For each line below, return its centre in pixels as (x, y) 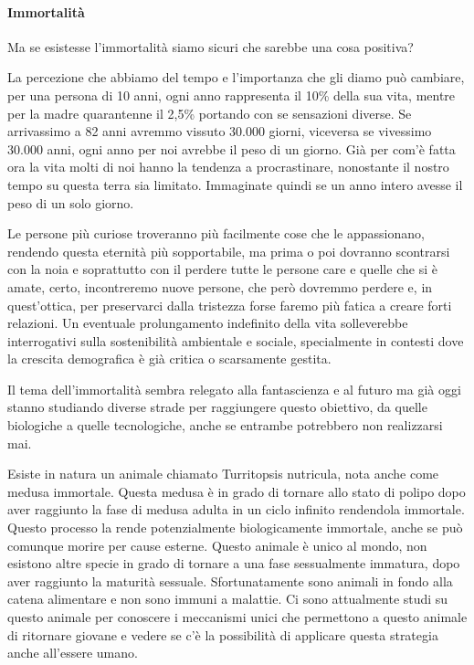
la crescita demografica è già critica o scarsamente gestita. (169, 359)
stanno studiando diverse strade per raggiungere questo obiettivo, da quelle (217, 407)
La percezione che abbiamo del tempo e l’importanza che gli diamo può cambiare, (236, 77)
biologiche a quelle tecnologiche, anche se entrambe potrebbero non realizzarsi (225, 425)
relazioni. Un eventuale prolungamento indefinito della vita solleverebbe (208, 323)
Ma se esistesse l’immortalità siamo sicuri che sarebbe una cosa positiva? (211, 46)
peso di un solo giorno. (71, 202)
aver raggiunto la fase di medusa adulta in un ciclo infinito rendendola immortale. (236, 509)
